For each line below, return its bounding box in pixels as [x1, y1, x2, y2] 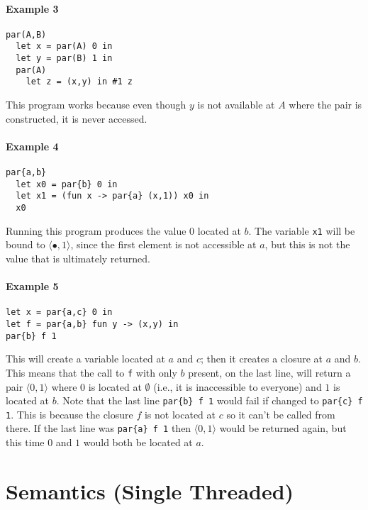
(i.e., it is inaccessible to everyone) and [153, 379, 322, 394]
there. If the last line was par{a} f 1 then [6, 421, 191, 436]
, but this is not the [264, 237, 350, 252]
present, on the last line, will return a [188, 365, 351, 379]
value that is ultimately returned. [6, 250, 150, 265]
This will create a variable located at [6, 351, 165, 366]
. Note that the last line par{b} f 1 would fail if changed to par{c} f [56, 393, 363, 408]
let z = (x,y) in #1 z [26, 77, 133, 87]
